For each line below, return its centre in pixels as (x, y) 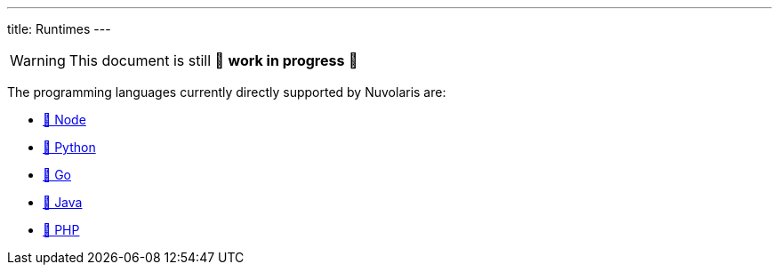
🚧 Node (64, 120)
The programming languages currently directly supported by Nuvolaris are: (227, 92)
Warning (38, 60)
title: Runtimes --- (59, 29)
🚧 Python (69, 147)
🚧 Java (63, 202)
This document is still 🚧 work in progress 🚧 (213, 60)
